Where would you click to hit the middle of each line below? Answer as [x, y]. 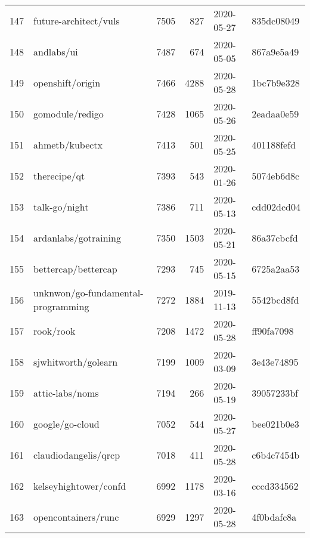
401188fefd [274, 144]
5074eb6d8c [276, 175]
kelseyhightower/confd [80, 486]
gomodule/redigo [69, 113]
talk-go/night [61, 206]
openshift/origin [67, 82]
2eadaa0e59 [275, 113]
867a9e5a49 [275, 51]
